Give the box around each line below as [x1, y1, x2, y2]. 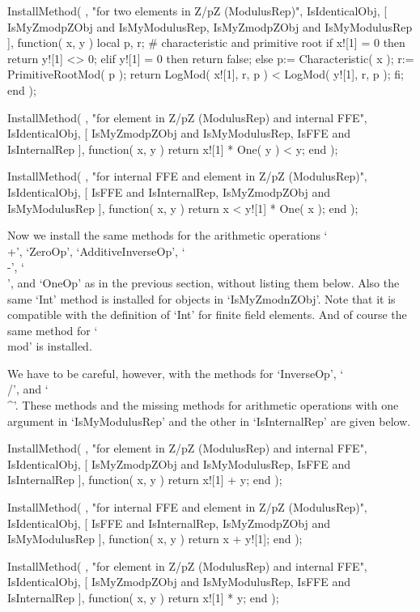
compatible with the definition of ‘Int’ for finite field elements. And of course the [7, 306, 407, 323]
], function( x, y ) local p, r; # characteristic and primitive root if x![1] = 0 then [7, 34, 405, 51]
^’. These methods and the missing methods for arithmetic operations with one [7, 397, 399, 414]
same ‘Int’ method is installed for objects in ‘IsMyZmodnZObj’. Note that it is [7, 290, 396, 307]
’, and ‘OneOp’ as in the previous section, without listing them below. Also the [7, 274, 400, 291]
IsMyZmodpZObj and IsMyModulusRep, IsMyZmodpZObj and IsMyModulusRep [7, 18, 413, 35]
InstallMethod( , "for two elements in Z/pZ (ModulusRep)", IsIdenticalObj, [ [7, 2, 388, 19]
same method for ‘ [7, 321, 98, 338]
